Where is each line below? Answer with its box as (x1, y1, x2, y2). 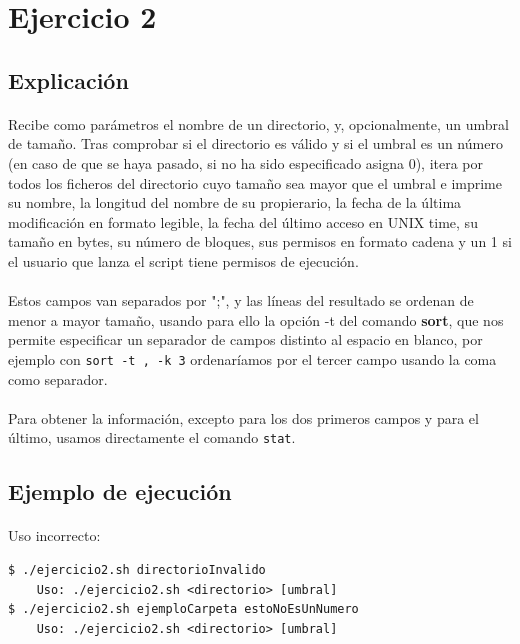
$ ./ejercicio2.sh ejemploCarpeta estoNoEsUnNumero (8, 602, 359, 617)
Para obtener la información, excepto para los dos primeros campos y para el (8, 407, 479, 428)
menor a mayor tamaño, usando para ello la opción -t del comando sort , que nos (8, 309, 504, 330)
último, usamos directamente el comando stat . (8, 427, 296, 448)
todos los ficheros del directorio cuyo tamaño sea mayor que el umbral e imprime (8, 172, 502, 193)
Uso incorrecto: (8, 525, 101, 546)
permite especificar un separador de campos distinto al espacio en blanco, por (8, 329, 483, 350)
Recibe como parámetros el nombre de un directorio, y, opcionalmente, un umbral (8, 113, 510, 134)
